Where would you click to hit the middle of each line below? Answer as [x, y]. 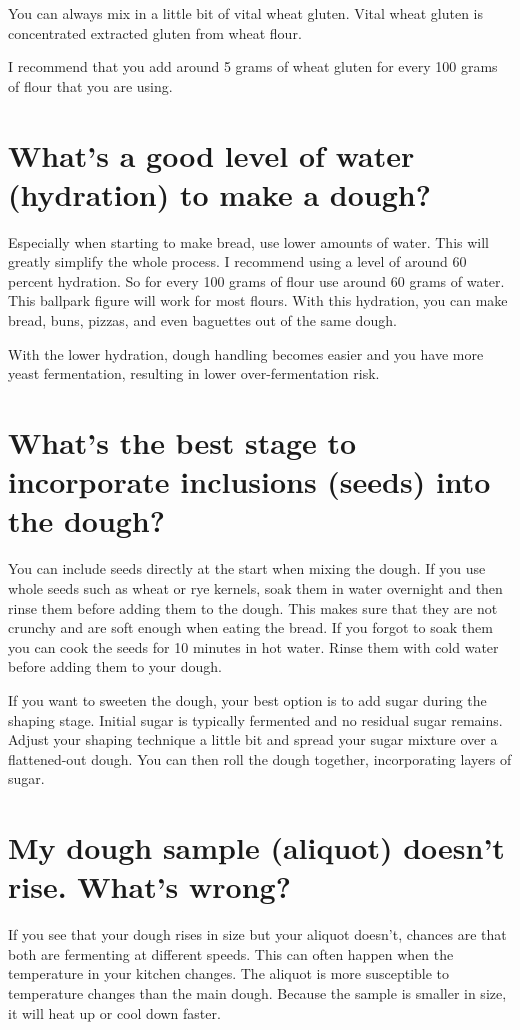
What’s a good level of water [211, 154]
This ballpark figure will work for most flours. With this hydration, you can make [258, 300]
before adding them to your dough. [115, 666]
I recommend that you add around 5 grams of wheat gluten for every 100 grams [253, 66]
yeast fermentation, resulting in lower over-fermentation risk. [194, 373]
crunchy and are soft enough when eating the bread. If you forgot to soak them [250, 627]
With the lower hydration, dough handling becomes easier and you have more [246, 353]
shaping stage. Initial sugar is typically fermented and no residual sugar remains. [255, 719]
